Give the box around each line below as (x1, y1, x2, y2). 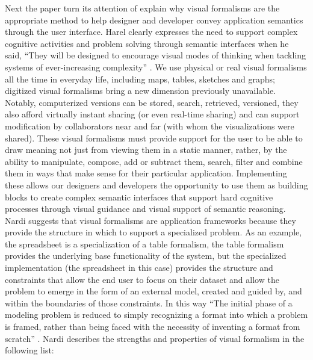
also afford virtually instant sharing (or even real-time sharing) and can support (5, 108, 300, 120)
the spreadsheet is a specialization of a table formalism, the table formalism (5, 237, 284, 250)
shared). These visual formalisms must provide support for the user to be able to (5, 131, 303, 144)
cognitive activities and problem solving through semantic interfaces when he (5, 37, 289, 49)
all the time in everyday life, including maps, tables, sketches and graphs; (5, 72, 275, 85)
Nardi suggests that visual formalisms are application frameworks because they (5, 214, 296, 226)
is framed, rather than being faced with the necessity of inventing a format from (5, 320, 300, 333)
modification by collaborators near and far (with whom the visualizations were (5, 119, 294, 132)
